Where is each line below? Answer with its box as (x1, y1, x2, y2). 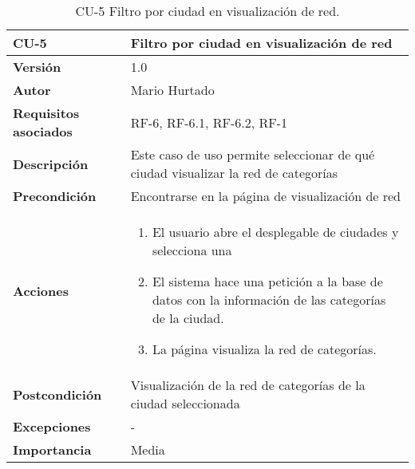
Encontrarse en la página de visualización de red (130, 187, 401, 205)
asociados (13, 122, 73, 140)
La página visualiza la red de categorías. (152, 340, 377, 358)
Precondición (13, 187, 97, 205)
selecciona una (152, 241, 232, 259)
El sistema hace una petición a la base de (152, 272, 383, 290)
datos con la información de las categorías (152, 290, 386, 309)
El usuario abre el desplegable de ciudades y (152, 223, 399, 241)
